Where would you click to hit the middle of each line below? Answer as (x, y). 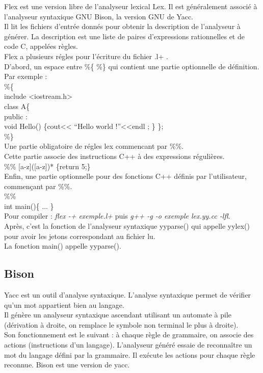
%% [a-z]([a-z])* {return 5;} (47, 166)
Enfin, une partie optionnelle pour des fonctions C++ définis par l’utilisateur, (125, 176)
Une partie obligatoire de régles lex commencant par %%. (94, 146)
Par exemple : (26, 76)
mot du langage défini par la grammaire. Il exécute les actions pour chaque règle (130, 354)
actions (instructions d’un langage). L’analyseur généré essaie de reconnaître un (128, 345)
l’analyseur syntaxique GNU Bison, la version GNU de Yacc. (99, 16)
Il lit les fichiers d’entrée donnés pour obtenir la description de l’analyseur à (122, 26)
